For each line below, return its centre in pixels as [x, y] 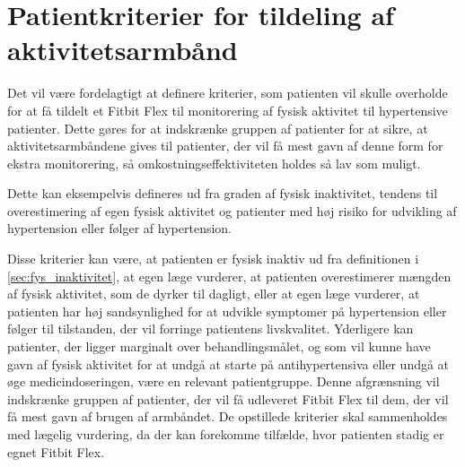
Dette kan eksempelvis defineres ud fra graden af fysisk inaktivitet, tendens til [223, 193]
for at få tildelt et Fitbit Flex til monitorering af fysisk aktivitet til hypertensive [228, 110]
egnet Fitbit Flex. [56, 451]
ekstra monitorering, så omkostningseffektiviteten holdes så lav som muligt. [214, 163]
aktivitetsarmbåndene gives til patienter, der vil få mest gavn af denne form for [225, 146]
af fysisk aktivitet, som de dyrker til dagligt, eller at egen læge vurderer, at [214, 294]
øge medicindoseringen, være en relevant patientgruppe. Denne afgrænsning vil [224, 381]
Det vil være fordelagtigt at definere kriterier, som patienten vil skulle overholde [228, 93]
